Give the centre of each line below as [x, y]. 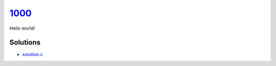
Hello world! [22, 28]
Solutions [25, 43]
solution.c [33, 54]
